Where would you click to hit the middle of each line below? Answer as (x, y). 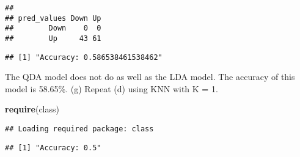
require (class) (32, 109)
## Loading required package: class (79, 129)
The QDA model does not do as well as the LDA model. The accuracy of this (150, 77)
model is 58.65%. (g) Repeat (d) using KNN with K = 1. (112, 88)
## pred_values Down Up (53, 18)
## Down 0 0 (53, 28)
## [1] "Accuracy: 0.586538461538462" (84, 57)
